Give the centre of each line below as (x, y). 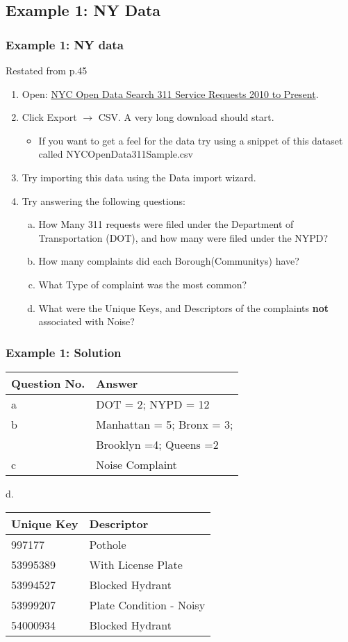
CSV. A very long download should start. (186, 117)
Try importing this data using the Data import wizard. (139, 177)
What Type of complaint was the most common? (143, 284)
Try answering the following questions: (104, 200)
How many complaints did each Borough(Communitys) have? (169, 261)
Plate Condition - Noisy (147, 604)
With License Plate (136, 564)
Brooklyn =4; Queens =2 (157, 444)
